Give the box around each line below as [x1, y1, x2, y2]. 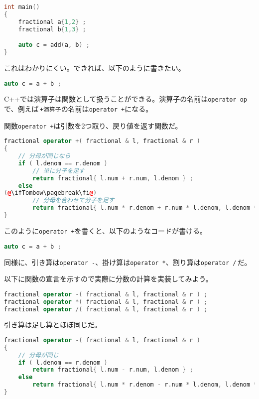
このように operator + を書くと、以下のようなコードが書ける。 [4, 225, 207, 236]
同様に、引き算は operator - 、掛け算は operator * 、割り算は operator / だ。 [4, 257, 252, 267]
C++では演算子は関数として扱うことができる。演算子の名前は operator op [4, 94, 247, 104]
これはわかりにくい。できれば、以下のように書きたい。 [4, 62, 185, 73]
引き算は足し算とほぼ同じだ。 [4, 319, 102, 330]
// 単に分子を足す [32, 167, 85, 174]
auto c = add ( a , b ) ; [18, 41, 90, 49]
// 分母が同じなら [18, 152, 71, 160]
